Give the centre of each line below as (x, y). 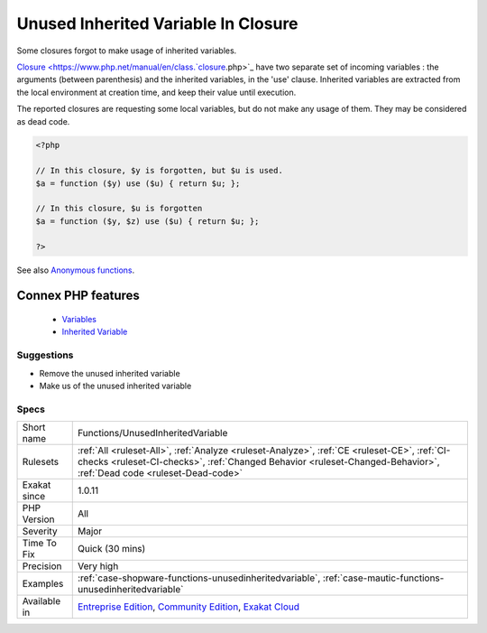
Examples (43, 584)
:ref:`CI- (434, 451)
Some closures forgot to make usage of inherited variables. (127, 51)
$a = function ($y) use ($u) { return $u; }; (138, 183)
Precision (42, 566)
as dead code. (43, 121)
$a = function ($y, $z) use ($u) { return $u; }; (147, 221)
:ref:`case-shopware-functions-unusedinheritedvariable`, (199, 578)
